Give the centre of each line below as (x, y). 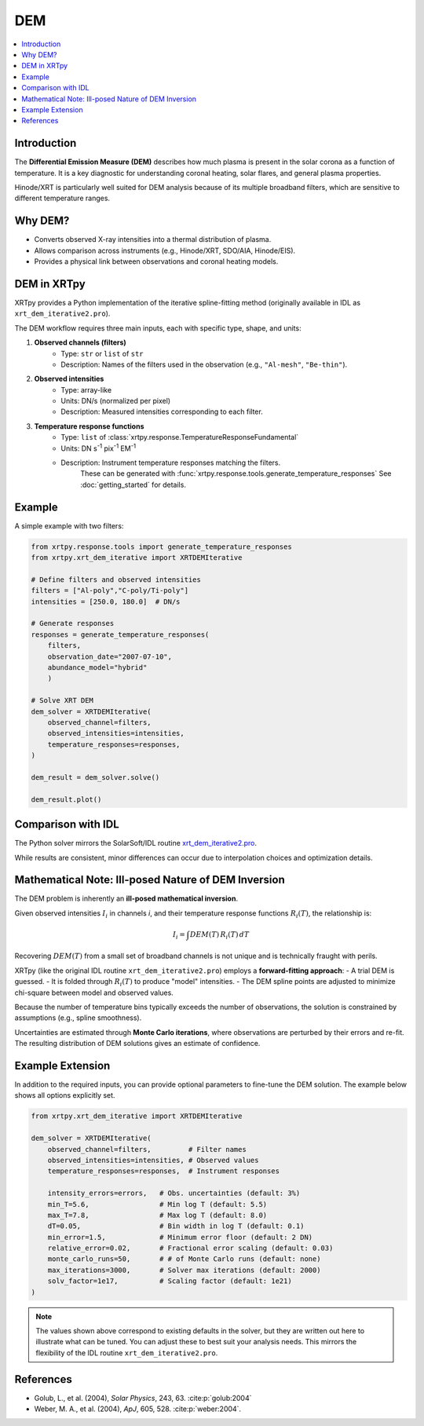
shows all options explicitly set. (65, 1095)
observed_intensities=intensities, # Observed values (153, 1160)
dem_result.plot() (66, 799)
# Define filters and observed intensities (116, 580)
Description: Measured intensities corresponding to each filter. (162, 411)
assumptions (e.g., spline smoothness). (78, 1018)
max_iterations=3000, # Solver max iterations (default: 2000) (184, 1270)
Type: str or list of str (102, 353)
